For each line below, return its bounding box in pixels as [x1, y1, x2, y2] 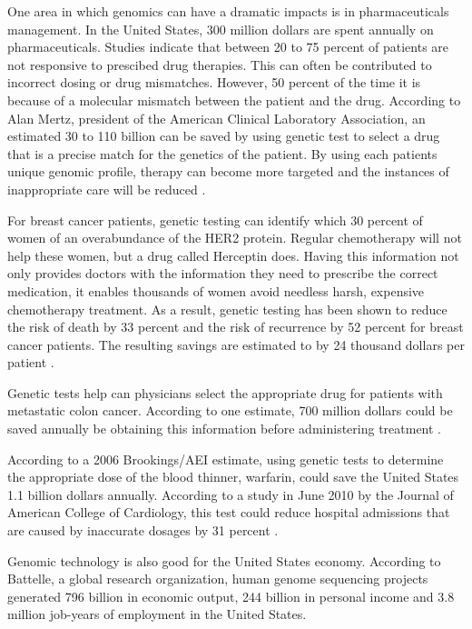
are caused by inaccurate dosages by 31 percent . [7, 521, 279, 540]
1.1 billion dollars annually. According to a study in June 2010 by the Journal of [7, 484, 454, 504]
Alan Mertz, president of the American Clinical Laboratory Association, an [7, 108, 426, 127]
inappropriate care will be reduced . [7, 179, 206, 198]
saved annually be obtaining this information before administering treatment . [7, 419, 442, 438]
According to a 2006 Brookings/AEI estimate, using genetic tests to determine [7, 449, 444, 468]
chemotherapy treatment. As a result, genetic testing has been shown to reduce [7, 299, 447, 318]
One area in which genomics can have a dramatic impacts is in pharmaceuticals [7, 2, 449, 20]
